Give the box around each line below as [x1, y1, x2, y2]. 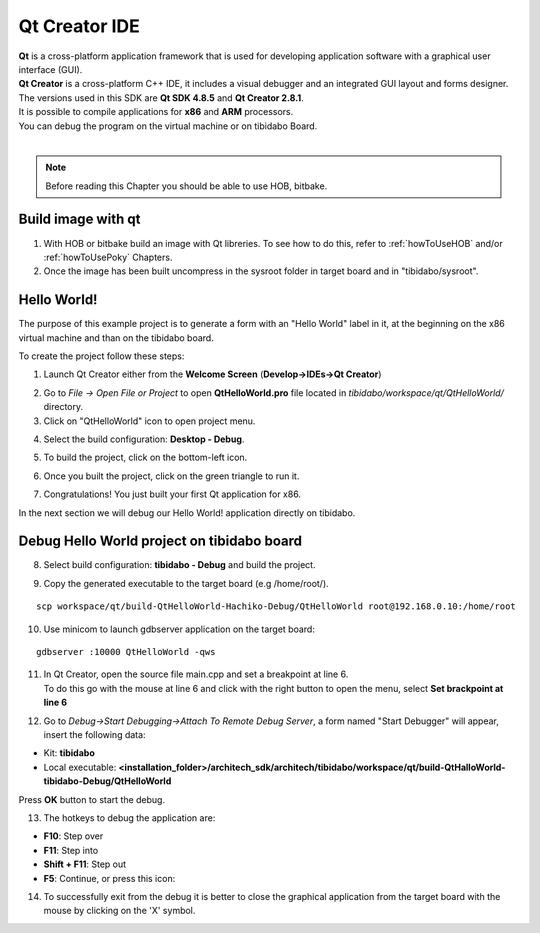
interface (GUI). [18, 63, 83, 75]
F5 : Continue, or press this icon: [43, 872, 176, 884]
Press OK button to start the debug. [18, 793, 165, 805]
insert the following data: [43, 728, 146, 740]
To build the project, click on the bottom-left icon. [43, 451, 248, 464]
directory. [43, 401, 84, 413]
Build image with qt [18, 211, 141, 228]
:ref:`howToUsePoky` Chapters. [43, 251, 173, 263]
